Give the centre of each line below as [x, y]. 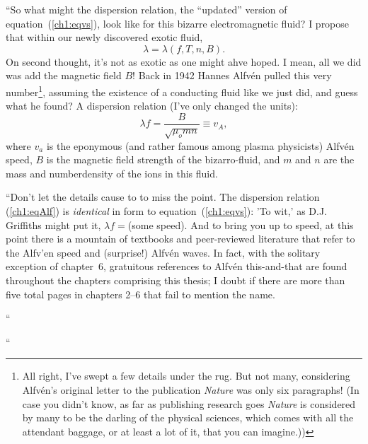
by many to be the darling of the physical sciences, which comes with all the [188, 417]
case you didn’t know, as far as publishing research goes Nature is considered [189, 403]
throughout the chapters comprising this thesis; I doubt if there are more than [176, 280]
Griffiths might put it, [53, 224]
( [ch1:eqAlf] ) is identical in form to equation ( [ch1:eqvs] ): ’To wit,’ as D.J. [167, 211]
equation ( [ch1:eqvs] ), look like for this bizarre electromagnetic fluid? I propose [178, 23]
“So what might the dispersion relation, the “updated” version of [146, 9]
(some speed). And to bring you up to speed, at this [241, 224]
